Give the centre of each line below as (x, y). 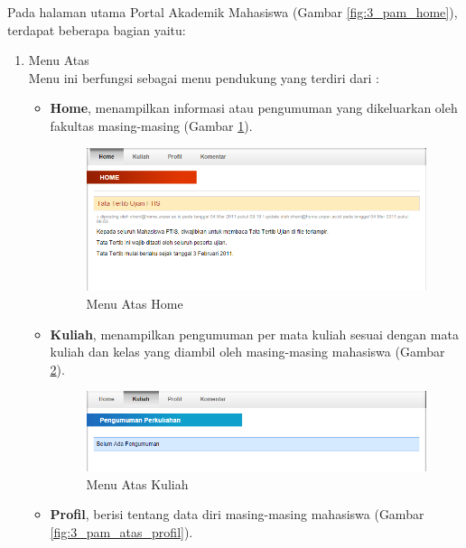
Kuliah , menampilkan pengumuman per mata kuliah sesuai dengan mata (254, 334)
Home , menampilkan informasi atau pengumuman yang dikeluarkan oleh (254, 108)
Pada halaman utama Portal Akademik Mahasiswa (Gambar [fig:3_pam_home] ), (233, 12)
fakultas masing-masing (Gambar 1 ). (151, 125)
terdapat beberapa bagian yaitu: (97, 29)
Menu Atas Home (135, 304)
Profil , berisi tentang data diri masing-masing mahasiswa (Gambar (237, 514)
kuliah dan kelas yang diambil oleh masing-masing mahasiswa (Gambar (247, 352)
